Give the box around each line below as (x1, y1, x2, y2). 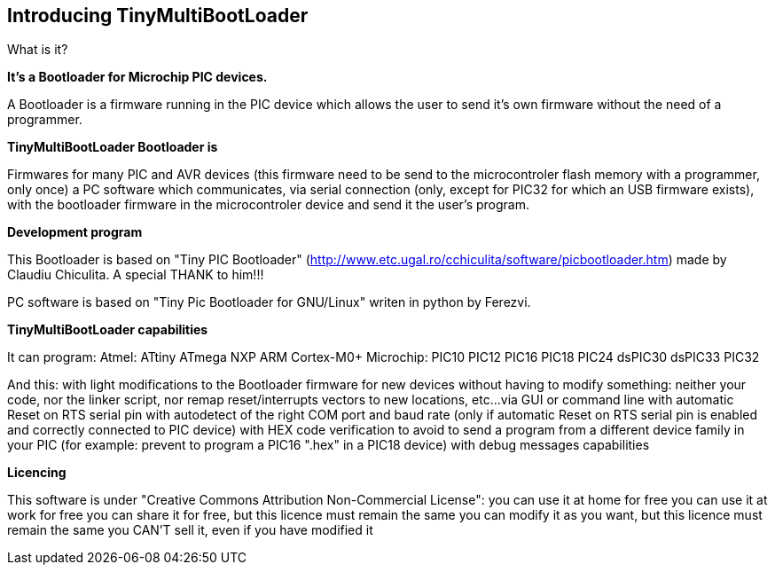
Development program (7, 224, 143, 240)
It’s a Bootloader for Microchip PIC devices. (7, 69, 268, 85)
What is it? (7, 42, 68, 58)
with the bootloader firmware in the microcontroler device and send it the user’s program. (7, 197, 530, 213)
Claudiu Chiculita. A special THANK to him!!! (7, 267, 264, 283)
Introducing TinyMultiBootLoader (7, 4, 309, 27)
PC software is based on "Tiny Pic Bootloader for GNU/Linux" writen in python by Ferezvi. (7, 294, 531, 310)
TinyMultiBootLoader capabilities (7, 322, 208, 338)
